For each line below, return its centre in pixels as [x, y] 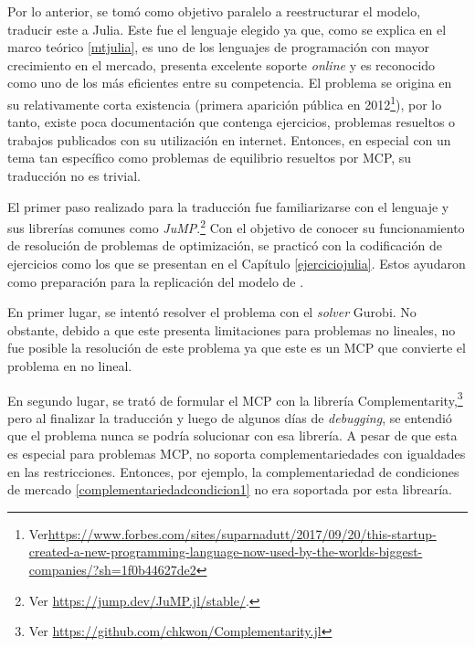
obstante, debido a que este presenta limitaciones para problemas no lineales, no [232, 329]
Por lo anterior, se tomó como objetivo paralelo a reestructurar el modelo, [214, 11]
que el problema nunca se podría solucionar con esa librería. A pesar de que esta [232, 435]
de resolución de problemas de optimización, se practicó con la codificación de [225, 245]
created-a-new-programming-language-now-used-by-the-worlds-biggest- [226, 552]
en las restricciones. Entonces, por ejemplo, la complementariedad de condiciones [233, 471]
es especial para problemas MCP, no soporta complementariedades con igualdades [237, 454]
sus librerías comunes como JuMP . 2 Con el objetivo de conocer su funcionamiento [236, 226]
